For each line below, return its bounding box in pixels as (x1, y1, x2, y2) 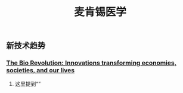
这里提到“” (14, 81, 41, 88)
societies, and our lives (6, 66, 75, 75)
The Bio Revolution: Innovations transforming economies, (6, 59, 177, 67)
